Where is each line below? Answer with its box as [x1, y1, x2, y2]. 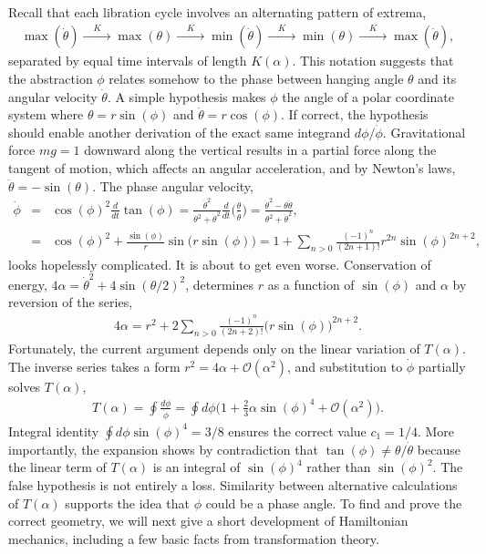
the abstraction [8, 69, 93, 88]
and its [418, 69, 457, 88]
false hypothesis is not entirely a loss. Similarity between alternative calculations [8, 476, 458, 494]
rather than [306, 457, 371, 477]
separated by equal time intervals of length [8, 51, 247, 70]
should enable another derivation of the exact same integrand [8, 122, 351, 141]
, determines [185, 274, 253, 293]
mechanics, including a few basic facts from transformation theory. [8, 528, 379, 548]
